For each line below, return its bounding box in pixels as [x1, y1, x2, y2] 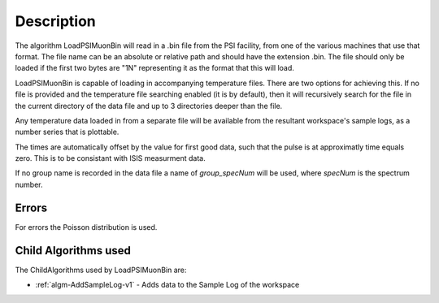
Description [15, 12, 97, 30]
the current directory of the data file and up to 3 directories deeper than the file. [15, 101, 283, 110]
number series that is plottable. [15, 127, 120, 137]
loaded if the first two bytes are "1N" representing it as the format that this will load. [15, 63, 294, 73]
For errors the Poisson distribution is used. [15, 222, 158, 232]
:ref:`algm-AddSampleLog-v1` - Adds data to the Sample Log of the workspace [35, 280, 300, 290]
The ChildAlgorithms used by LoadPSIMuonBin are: [15, 265, 187, 275]
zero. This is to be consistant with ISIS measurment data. [15, 154, 206, 163]
